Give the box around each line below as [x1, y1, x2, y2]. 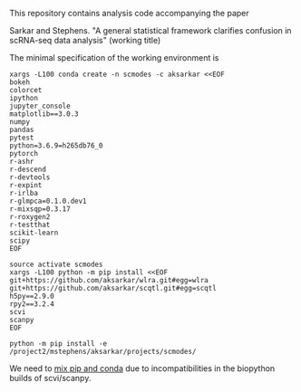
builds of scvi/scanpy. [9, 373, 92, 383]
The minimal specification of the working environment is [9, 53, 219, 62]
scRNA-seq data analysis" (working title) [9, 35, 161, 45]
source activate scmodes [9, 260, 103, 269]
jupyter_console [9, 101, 71, 110]
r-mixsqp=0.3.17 [9, 205, 71, 214]
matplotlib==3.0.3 [9, 110, 79, 119]
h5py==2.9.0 [9, 292, 54, 301]
